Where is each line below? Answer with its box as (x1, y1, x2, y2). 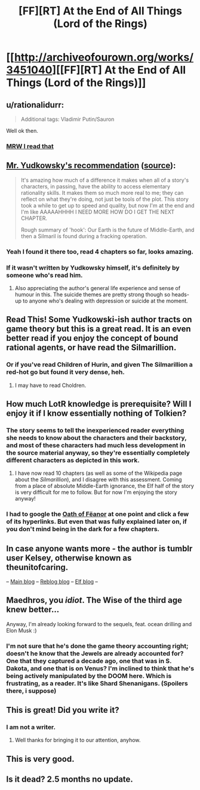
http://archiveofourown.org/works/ (14, 51, 194, 64)
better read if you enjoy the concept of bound (6, 333, 179, 343)
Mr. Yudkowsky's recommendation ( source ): (6, 160, 176, 171)
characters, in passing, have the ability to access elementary (20, 182, 171, 190)
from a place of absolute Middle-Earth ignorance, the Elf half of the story (14, 483, 194, 490)
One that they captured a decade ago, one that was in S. (6, 657, 172, 665)
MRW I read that (6, 142, 54, 150)
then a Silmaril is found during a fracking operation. (20, 232, 147, 240)
